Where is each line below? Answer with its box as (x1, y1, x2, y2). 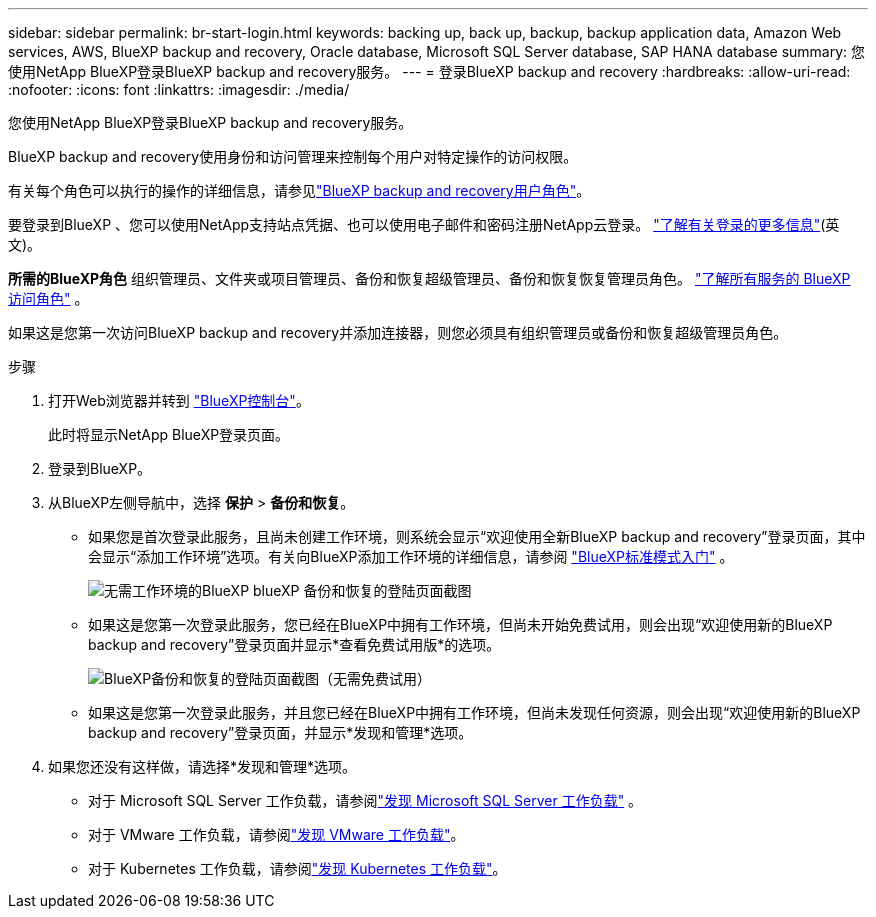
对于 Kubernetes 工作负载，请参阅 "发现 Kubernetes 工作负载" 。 (88, 860, 507, 877)
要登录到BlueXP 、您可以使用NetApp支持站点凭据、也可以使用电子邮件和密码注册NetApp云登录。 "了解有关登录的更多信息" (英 (8, 216, 840, 233)
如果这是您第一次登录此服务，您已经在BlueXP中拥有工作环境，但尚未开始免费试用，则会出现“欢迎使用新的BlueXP (88, 616, 833, 633)
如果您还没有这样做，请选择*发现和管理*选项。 (48, 758, 357, 775)
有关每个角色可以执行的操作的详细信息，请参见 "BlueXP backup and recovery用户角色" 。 (8, 182, 591, 199)
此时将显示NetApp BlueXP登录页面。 (48, 426, 290, 443)
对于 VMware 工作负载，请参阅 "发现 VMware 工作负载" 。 (88, 826, 465, 843)
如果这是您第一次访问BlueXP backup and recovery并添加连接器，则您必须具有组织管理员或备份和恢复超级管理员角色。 (8, 324, 788, 341)
